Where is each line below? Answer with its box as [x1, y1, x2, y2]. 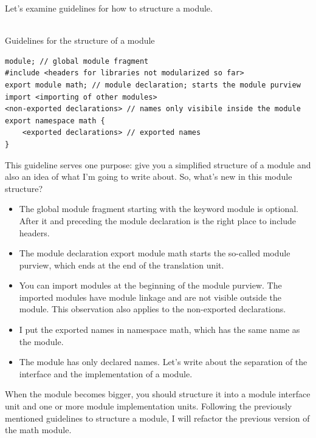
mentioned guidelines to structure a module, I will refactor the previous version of [5, 411, 310, 424]
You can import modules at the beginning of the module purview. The [19, 279, 282, 292]
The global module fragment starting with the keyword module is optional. [19, 202, 298, 215]
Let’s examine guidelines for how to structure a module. [5, 2, 213, 14]
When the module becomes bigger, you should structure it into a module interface [5, 388, 311, 400]
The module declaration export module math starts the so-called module [19, 247, 290, 259]
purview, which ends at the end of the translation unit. [19, 258, 224, 271]
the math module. [5, 423, 72, 436]
